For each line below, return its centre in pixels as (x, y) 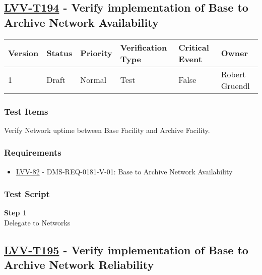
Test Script (27, 194)
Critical (194, 47)
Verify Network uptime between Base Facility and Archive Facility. (107, 130)
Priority (96, 53)
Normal (93, 80)
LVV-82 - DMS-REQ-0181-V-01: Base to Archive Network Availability (124, 171)
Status (59, 53)
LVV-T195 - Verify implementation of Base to (126, 250)
